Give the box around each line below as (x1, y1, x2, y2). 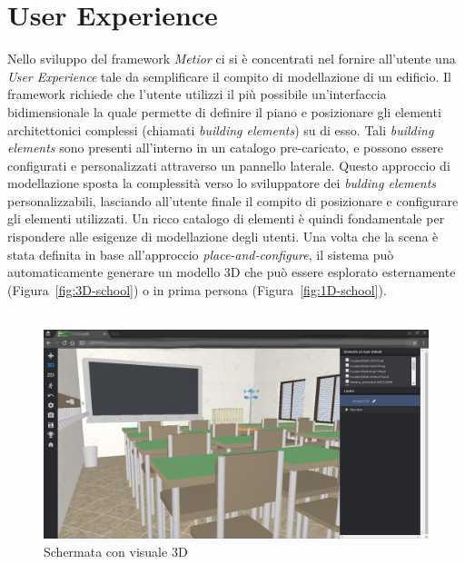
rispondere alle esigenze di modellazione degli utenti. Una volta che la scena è (7, 227, 439, 246)
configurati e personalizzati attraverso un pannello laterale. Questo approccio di (7, 155, 450, 174)
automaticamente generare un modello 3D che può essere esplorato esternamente (7, 262, 456, 282)
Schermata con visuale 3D (44, 541, 188, 560)
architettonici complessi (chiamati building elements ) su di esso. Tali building (7, 120, 434, 139)
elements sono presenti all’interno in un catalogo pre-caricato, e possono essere (7, 138, 443, 157)
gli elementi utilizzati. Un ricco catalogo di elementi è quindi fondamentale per (7, 209, 445, 228)
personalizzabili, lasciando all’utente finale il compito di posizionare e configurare (7, 191, 459, 210)
